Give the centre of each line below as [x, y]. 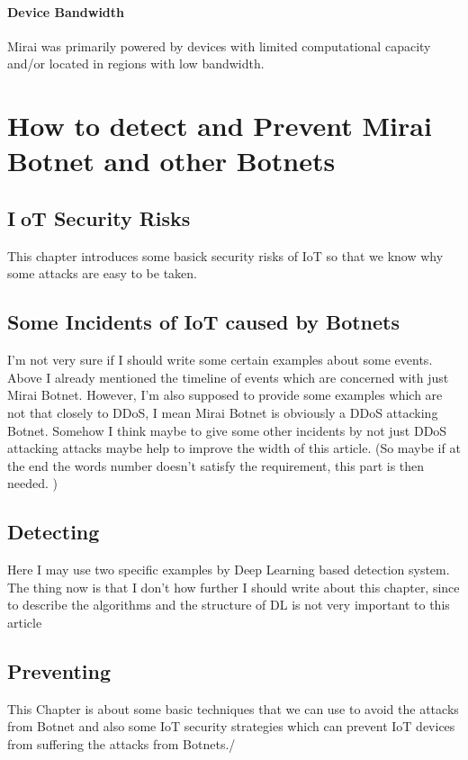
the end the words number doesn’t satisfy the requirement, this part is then [216, 465]
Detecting [54, 532]
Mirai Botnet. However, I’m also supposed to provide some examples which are [225, 395]
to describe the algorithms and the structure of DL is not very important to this [229, 605]
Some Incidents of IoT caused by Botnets [204, 322]
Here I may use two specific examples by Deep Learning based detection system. [229, 570]
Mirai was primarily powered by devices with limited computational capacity [219, 45]
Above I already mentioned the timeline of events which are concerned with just [228, 377]
